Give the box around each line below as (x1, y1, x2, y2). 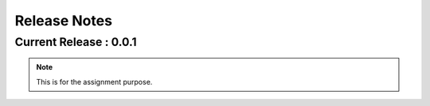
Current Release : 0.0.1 (14, 35, 137, 49)
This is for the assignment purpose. (36, 77, 153, 86)
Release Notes (14, 12, 113, 29)
